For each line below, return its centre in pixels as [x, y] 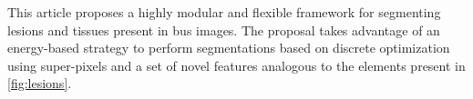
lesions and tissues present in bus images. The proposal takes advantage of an [224, 30]
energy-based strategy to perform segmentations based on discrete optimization [229, 48]
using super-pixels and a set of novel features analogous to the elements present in [236, 65]
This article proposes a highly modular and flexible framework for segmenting [224, 12]
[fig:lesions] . [40, 83]
